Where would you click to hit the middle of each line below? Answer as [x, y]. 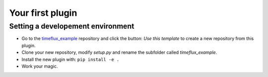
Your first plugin [43, 13]
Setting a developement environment [72, 26]
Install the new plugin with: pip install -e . [70, 59]
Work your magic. [40, 66]
